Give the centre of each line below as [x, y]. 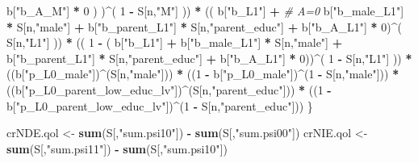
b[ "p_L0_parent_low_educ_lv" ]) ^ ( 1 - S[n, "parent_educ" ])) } [160, 105]
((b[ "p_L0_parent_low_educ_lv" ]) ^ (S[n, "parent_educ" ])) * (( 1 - [169, 89]
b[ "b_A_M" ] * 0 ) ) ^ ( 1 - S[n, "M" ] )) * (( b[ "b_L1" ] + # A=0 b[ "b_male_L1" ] [205, 10]
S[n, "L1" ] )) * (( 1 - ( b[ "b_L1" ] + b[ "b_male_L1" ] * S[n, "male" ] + [175, 42]
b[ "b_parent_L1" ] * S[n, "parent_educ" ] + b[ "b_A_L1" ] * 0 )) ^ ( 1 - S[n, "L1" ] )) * [209, 58]
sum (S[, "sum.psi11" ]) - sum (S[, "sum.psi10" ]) [117, 148]
